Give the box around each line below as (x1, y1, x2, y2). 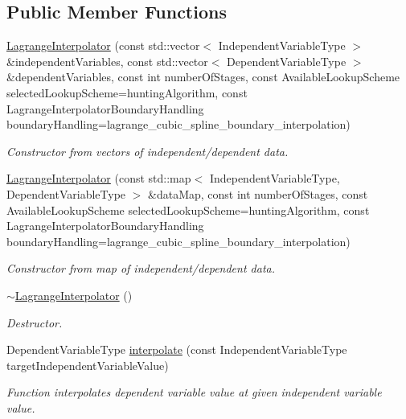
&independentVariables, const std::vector (6, 52, 208, 69)
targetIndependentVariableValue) (6, 356, 169, 373)
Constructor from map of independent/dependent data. (6, 260, 275, 277)
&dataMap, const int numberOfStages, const (148, 185, 368, 202)
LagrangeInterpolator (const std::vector (6, 37, 200, 54)
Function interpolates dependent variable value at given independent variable (6, 384, 382, 401)
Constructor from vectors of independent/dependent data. (6, 142, 289, 159)
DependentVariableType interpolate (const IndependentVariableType (6, 341, 347, 358)
